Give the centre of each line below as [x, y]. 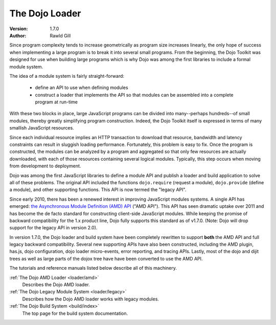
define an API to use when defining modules [82, 88]
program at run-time [56, 102]
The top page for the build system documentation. [75, 313]
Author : [18, 35]
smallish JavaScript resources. [42, 128]
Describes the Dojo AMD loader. [56, 285]
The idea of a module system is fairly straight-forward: [67, 76]
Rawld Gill [60, 35]
